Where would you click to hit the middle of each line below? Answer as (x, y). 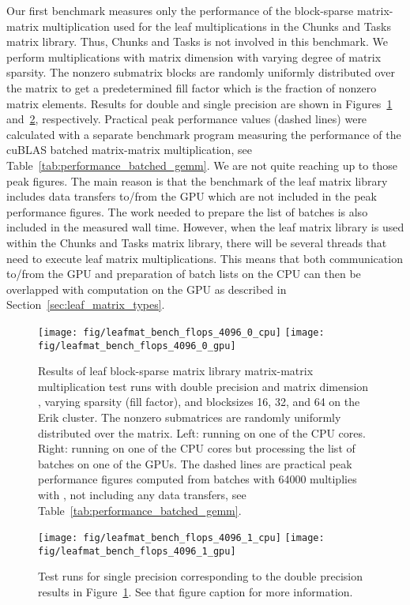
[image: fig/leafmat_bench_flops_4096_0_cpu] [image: (181, 332)
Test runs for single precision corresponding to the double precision (200, 576)
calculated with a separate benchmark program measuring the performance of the (204, 134)
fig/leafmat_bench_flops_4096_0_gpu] (137, 346)
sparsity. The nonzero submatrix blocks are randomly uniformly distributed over (201, 72)
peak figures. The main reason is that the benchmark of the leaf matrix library (197, 180)
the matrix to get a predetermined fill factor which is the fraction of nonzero (192, 87)
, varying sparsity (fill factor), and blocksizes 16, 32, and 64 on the (199, 402)
